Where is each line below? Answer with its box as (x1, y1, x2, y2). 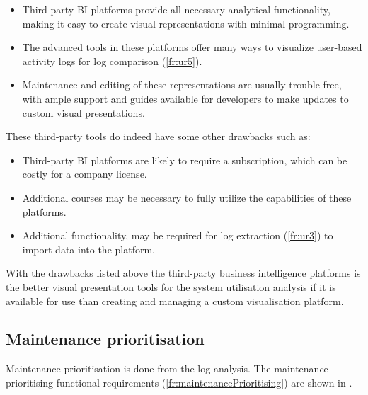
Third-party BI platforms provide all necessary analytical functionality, (22, 2, 330, 16)
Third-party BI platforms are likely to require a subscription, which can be (22, 152, 347, 167)
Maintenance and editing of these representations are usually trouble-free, (22, 77, 342, 92)
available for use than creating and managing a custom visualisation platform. (6, 293, 344, 308)
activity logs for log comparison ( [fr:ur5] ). (22, 53, 202, 68)
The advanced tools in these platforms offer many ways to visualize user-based (22, 40, 362, 55)
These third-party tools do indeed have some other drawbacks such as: (6, 129, 311, 144)
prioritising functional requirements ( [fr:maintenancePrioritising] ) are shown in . (6, 374, 352, 389)
